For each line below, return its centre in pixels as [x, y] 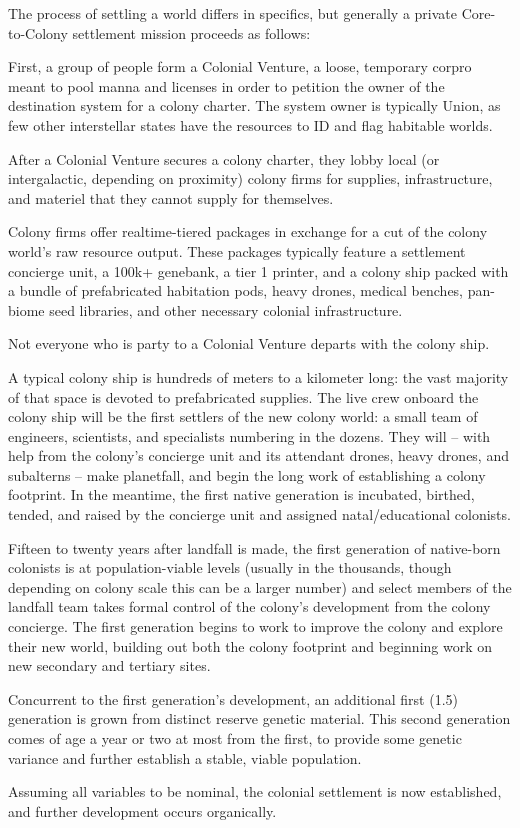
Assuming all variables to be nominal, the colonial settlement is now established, [255, 791]
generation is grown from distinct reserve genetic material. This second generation [259, 718]
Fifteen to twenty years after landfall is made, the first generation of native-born [254, 547]
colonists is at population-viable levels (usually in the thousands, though [230, 567]
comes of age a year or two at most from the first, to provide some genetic [235, 738]
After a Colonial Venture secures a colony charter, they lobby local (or [224, 158]
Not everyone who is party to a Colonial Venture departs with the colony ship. [249, 343]
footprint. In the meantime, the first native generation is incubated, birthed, [241, 494]
